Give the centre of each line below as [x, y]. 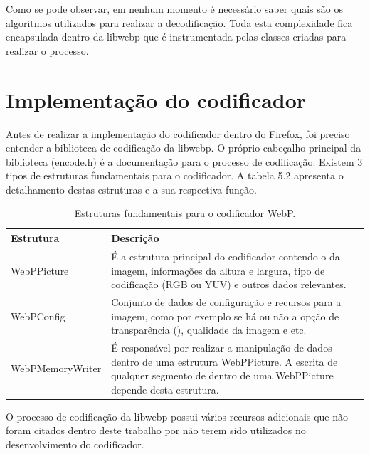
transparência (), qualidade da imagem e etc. [209, 330]
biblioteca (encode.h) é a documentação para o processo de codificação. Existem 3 [184, 161]
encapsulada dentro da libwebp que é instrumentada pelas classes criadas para [176, 37]
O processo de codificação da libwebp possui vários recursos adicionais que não [177, 416]
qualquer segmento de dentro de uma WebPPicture [222, 375]
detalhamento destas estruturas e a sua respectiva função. [131, 189]
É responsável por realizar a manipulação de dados [222, 347]
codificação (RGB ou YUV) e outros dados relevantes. [229, 284]
